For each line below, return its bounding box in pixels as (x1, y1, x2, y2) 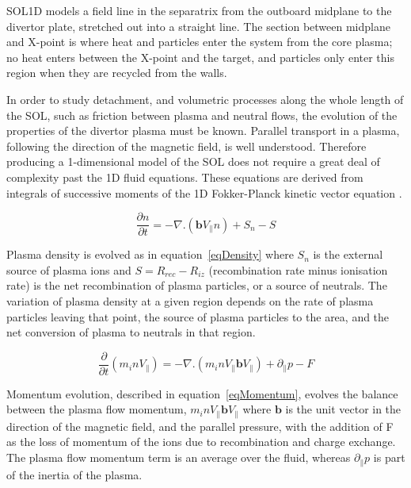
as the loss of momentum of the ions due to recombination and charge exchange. (6, 433, 396, 450)
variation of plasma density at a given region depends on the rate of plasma (6, 292, 374, 309)
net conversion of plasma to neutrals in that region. (6, 324, 256, 340)
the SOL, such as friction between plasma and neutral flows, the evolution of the (6, 106, 398, 123)
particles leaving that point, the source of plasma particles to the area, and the (6, 308, 390, 325)
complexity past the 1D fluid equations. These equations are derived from (6, 168, 363, 185)
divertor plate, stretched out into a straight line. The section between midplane (6, 17, 390, 34)
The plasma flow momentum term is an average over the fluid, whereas (6, 449, 351, 466)
